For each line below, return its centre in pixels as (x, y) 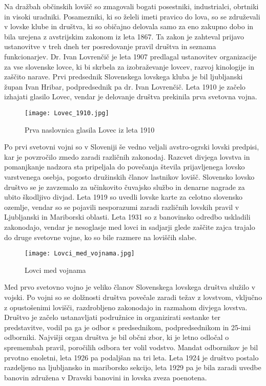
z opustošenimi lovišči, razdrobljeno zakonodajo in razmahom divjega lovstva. (126, 307)
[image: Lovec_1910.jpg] (67, 113)
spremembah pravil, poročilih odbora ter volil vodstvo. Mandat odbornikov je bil (131, 347)
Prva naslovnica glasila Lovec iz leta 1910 (90, 129)
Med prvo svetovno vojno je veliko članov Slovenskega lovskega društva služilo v (130, 287)
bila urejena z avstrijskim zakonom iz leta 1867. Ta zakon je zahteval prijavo (124, 36)
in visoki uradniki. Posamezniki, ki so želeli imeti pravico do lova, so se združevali (132, 16)
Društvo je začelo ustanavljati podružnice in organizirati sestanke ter (112, 317)
